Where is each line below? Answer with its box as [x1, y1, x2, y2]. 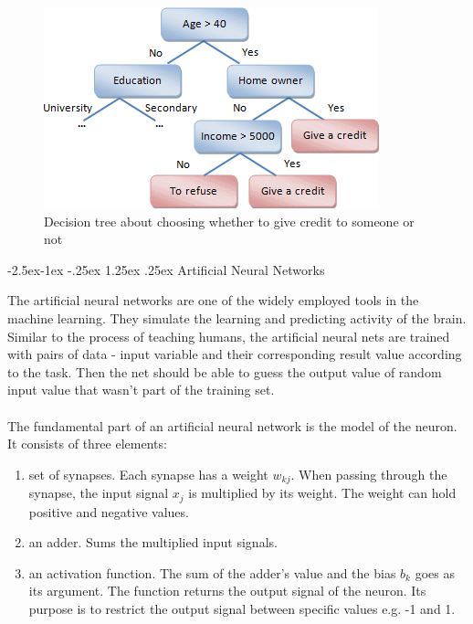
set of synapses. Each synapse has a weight [28, 464, 268, 483]
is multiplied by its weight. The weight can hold [188, 483, 457, 502]
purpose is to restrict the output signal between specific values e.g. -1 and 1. [28, 599, 456, 618]
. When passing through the [290, 464, 447, 483]
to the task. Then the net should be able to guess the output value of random [7, 362, 442, 381]
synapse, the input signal [28, 483, 169, 502]
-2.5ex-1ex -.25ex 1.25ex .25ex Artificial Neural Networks [7, 259, 325, 279]
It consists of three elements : [7, 434, 167, 453]
